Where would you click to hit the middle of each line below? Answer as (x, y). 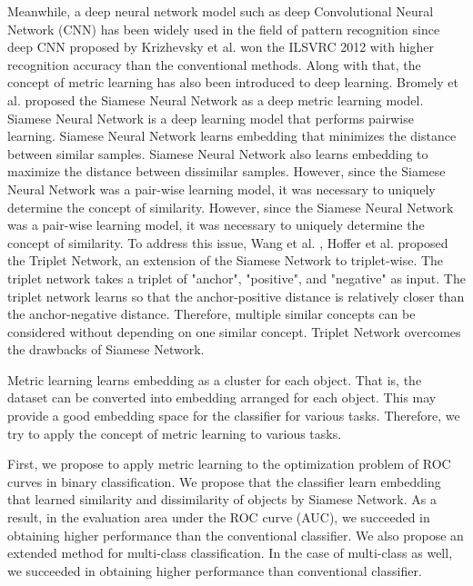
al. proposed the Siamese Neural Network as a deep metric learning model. (216, 99)
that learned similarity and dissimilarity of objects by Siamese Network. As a (222, 499)
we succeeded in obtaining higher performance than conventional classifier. (215, 570)
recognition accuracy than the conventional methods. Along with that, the (214, 64)
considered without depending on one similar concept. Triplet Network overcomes (234, 331)
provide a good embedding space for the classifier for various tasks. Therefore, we (234, 416)
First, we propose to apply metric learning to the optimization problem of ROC (229, 464)
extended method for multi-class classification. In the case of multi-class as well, (230, 553)
